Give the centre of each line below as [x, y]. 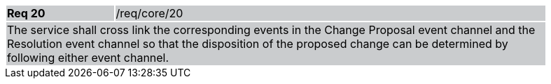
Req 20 [26, 13]
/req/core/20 [149, 13]
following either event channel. [88, 58]
